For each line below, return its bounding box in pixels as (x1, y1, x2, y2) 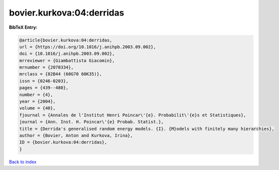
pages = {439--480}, (19, 85, 68, 91)
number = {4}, (19, 92, 53, 97)
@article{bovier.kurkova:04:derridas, (19, 37, 112, 43)
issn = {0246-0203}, (19, 78, 68, 84)
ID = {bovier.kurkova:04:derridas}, (19, 139, 107, 145)
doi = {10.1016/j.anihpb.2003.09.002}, (19, 51, 115, 57)
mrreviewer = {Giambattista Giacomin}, (19, 57, 115, 63)
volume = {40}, (19, 105, 56, 111)
